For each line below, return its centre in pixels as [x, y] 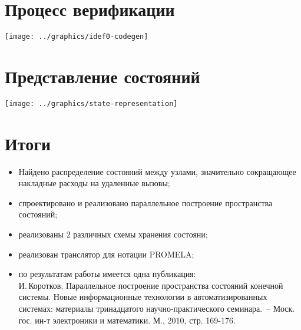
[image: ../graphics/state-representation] [91, 103]
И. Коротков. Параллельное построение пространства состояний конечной [151, 285]
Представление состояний [102, 76]
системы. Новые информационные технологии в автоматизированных [143, 297]
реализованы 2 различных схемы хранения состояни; [113, 234]
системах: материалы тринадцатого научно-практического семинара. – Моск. [157, 308]
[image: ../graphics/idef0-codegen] [77, 37]
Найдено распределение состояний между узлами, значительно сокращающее [157, 171]
